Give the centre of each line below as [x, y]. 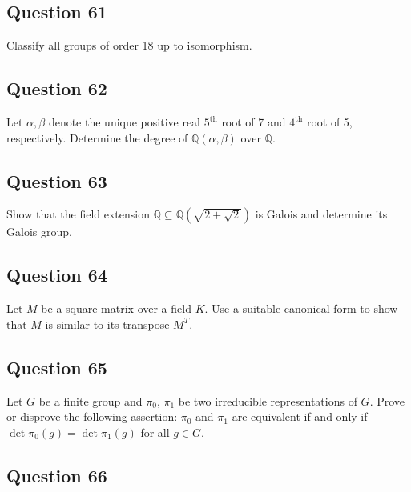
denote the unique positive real [125, 122]
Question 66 [57, 475]
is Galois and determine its [321, 214]
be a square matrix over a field [116, 308]
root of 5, [329, 122]
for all [155, 432]
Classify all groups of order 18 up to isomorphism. [129, 45]
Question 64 [57, 275]
